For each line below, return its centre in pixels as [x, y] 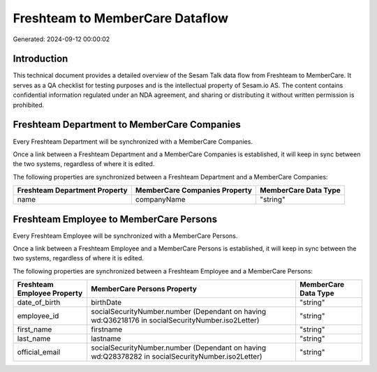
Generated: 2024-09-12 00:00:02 [61, 39]
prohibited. [29, 105]
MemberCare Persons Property [144, 289]
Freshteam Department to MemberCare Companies [127, 125]
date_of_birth [39, 302]
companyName [160, 200]
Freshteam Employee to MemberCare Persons [115, 219]
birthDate [106, 302]
